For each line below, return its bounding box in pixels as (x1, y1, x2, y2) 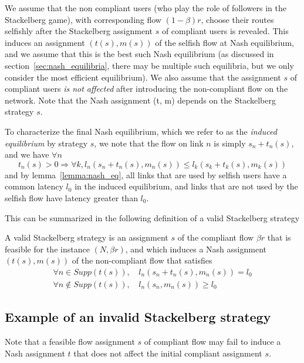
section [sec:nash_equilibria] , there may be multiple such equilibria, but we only (5, 59, 294, 71)
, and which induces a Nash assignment (125, 242, 266, 255)
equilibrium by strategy (5, 136, 88, 149)
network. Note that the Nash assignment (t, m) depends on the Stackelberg (5, 94, 276, 106)
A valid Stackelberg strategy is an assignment (5, 231, 168, 244)
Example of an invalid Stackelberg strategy (5, 308, 271, 326)
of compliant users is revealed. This (161, 25, 289, 37)
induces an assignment (5, 36, 85, 48)
